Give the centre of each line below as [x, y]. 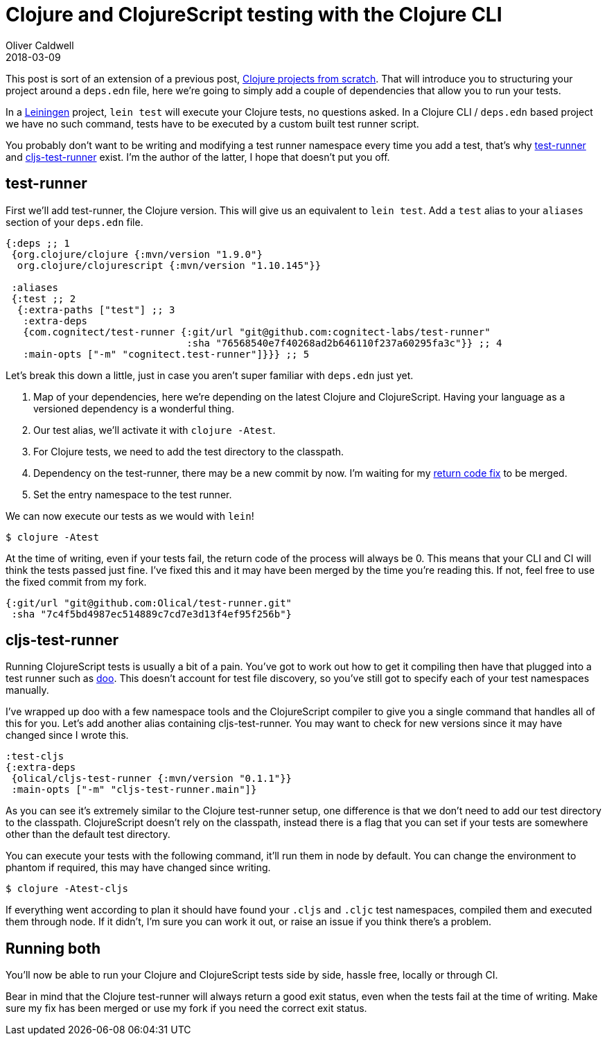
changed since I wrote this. [67, 735]
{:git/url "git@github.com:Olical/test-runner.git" [149, 603]
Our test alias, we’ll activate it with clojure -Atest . [155, 430]
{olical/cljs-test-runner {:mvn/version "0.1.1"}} [152, 779]
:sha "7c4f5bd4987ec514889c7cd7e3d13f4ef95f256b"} [152, 614]
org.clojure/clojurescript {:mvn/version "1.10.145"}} [169, 265]
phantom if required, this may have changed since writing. [138, 868]
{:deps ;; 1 [38, 243]
